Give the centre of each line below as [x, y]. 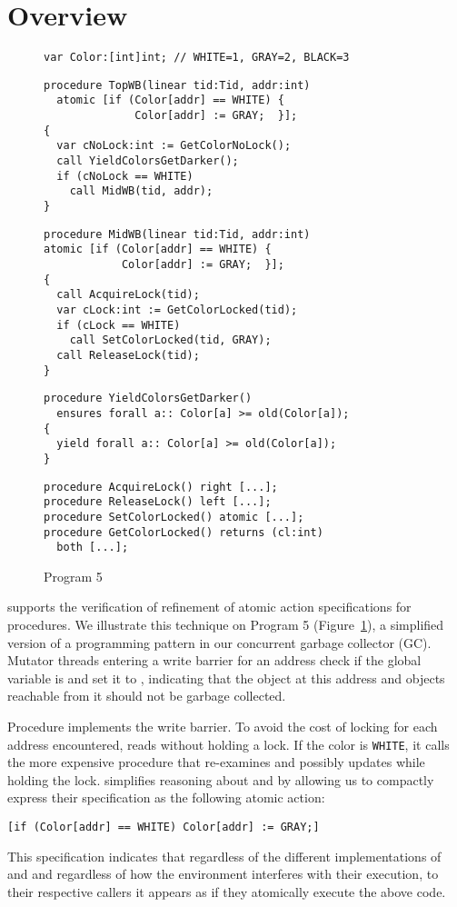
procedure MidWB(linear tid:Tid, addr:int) [177, 234]
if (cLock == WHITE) [119, 325]
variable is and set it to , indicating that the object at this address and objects [226, 678]
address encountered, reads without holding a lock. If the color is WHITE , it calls [228, 744]
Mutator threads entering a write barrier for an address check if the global [214, 660]
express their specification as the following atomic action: [166, 797]
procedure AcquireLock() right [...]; [161, 487]
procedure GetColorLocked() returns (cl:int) [184, 532]
